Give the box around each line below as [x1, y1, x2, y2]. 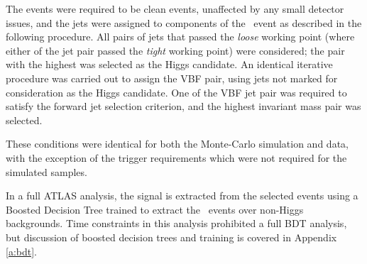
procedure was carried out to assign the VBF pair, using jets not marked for [6, 70, 338, 85]
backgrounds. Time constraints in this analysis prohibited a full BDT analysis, [6, 216, 347, 231]
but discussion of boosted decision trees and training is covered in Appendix [6, 229, 337, 244]
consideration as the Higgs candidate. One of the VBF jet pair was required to [6, 84, 347, 99]
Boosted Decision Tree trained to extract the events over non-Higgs [6, 202, 304, 216]
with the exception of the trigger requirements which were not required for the [6, 150, 347, 165]
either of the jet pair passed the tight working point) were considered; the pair [6, 43, 345, 57]
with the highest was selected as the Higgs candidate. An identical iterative [6, 57, 333, 72]
